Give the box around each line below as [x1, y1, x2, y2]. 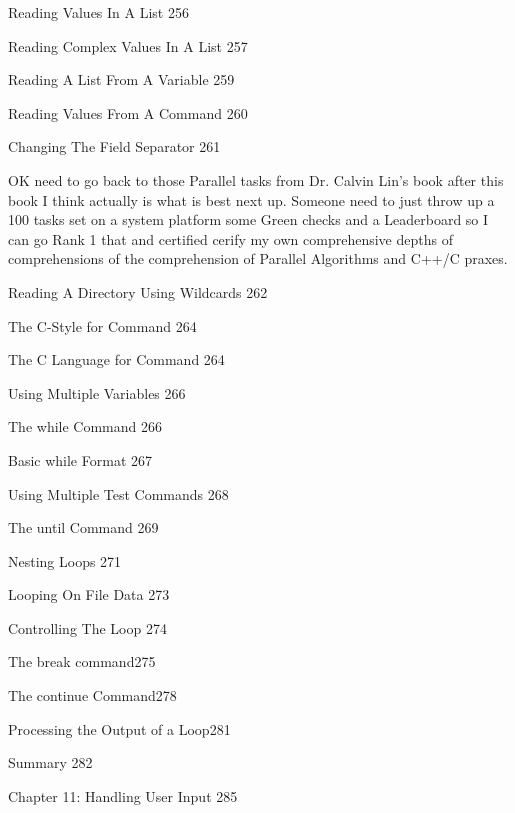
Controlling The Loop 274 [8, 617, 167, 638]
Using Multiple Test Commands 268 [8, 483, 229, 504]
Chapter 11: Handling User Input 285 [8, 785, 238, 806]
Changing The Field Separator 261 [8, 136, 221, 157]
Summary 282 [8, 752, 93, 773]
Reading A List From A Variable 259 [8, 69, 235, 90]
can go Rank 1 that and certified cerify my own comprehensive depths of [8, 228, 453, 249]
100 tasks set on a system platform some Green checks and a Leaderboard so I [8, 209, 489, 230]
